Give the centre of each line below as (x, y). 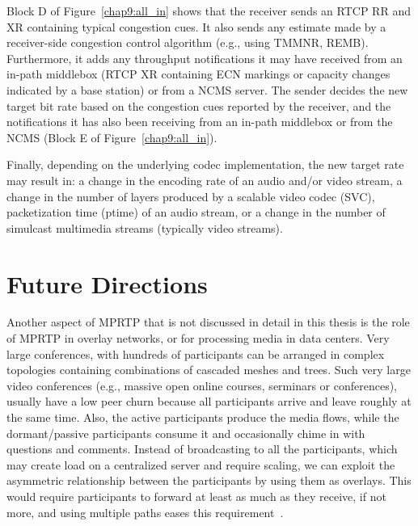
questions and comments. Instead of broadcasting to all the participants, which (202, 449)
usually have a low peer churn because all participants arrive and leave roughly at (209, 401)
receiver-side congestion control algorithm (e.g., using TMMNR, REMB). (188, 42)
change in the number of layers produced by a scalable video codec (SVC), (191, 196)
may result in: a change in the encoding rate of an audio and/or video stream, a (205, 180)
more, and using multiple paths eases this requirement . (145, 512)
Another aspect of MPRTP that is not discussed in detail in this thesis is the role (208, 322)
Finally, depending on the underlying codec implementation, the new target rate (205, 164)
